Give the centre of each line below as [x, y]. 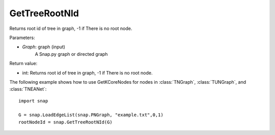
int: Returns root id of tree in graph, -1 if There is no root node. [87, 73]
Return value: [23, 63]
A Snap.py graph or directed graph [71, 54]
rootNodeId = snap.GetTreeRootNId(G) [66, 122]
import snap [33, 101]
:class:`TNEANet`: [28, 89]
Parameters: [22, 38]
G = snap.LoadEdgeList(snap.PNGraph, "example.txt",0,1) [91, 115]
